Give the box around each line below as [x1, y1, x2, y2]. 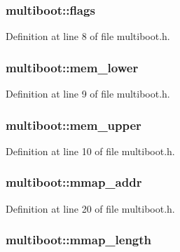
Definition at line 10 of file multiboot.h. [6, 143, 175, 158]
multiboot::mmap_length [6, 231, 152, 248]
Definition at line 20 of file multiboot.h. [6, 201, 175, 215]
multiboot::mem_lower [6, 58, 139, 76]
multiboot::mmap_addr [6, 173, 142, 191]
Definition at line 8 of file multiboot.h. [6, 29, 170, 44]
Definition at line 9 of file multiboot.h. [6, 86, 170, 101]
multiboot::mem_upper [6, 116, 141, 133]
